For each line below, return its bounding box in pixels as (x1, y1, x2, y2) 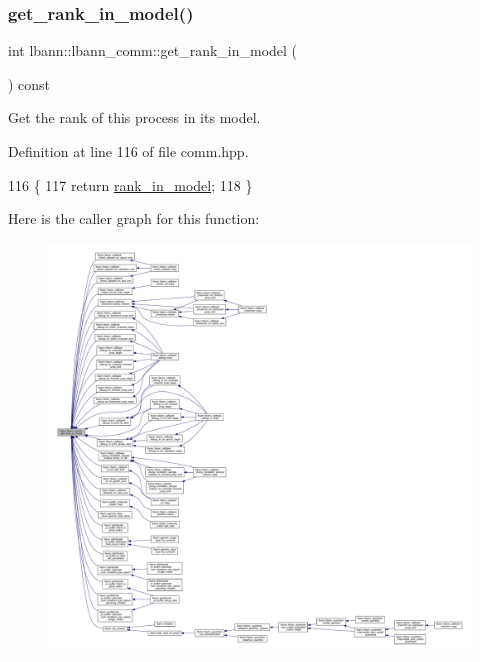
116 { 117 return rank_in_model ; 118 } (8, 174, 253, 195)
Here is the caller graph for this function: (8, 208, 260, 229)
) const (8, 73, 51, 94)
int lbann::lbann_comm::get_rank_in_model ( (8, 40, 298, 61)
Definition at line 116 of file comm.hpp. (8, 141, 249, 161)
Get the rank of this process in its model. (8, 107, 261, 128)
